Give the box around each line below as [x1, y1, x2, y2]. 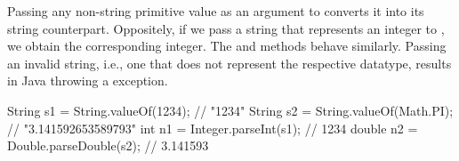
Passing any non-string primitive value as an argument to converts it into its [7, 2, 424, 20]
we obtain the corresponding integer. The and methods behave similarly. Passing [7, 36, 447, 55]
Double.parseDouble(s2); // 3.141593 [7, 136, 209, 155]
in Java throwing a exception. [7, 71, 168, 90]
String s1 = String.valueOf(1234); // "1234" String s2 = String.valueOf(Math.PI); [7, 101, 454, 119]
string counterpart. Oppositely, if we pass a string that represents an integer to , [7, 19, 445, 37]
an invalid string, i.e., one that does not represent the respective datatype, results [7, 53, 452, 72]
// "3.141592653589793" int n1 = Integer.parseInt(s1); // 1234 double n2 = [7, 118, 418, 137]
